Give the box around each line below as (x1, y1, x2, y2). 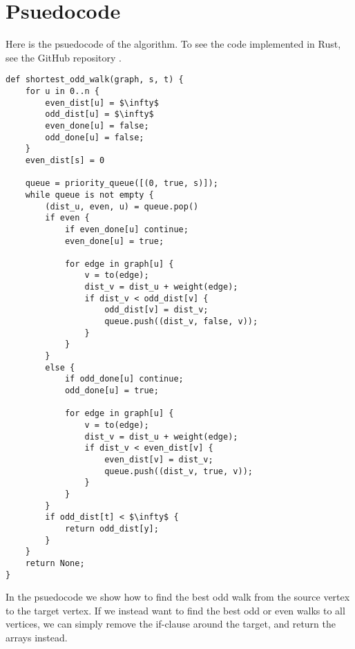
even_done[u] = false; (45, 120, 149, 131)
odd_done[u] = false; (45, 132, 144, 142)
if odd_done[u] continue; (64, 374, 184, 384)
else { (45, 362, 75, 373)
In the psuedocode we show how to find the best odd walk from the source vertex (6, 590, 350, 604)
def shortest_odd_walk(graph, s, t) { (6, 75, 184, 85)
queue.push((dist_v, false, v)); (104, 317, 258, 327)
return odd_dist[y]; (64, 523, 159, 534)
